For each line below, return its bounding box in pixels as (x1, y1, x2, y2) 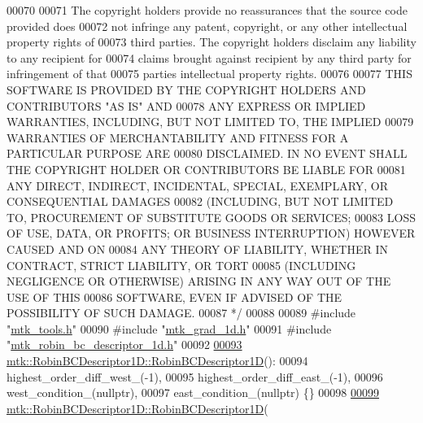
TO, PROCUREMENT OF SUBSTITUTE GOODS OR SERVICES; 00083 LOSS (7, 208, 416, 225)
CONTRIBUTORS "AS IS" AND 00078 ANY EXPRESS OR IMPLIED (7, 97, 366, 114)
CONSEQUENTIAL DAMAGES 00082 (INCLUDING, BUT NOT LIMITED (7, 193, 394, 210)
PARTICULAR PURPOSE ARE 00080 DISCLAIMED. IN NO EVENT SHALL (7, 145, 408, 162)
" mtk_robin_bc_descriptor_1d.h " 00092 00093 (7, 336, 242, 353)
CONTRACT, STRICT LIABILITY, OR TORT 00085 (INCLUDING (7, 256, 356, 273)
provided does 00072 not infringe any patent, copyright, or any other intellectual (7, 17, 408, 34)
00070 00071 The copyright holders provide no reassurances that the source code (7, 2, 408, 18)
